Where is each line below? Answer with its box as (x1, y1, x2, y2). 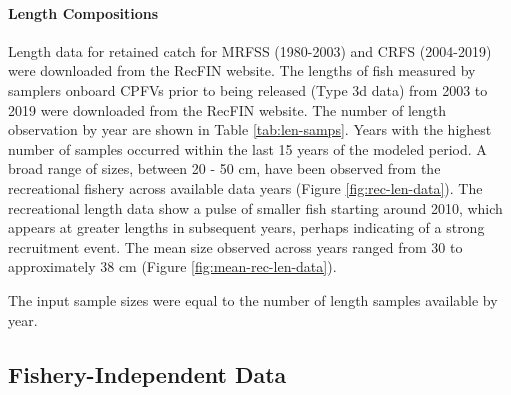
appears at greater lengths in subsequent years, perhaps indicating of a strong (8, 217, 485, 238)
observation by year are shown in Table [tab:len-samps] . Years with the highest (8, 119, 492, 140)
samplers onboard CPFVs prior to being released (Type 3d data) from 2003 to (8, 79, 488, 100)
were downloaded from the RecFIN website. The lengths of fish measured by (8, 60, 476, 81)
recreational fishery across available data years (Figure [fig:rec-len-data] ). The (8, 177, 483, 198)
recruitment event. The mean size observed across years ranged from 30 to (8, 236, 463, 257)
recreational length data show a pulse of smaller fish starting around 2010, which (8, 197, 503, 218)
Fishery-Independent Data (8, 358, 287, 389)
